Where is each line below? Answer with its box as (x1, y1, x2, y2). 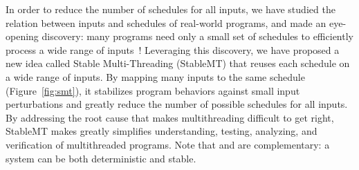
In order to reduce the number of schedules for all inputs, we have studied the (6, 2, 335, 16)
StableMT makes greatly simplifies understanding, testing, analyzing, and (6, 124, 317, 138)
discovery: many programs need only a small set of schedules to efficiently (42, 29, 353, 44)
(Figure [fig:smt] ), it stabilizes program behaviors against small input (6, 83, 300, 97)
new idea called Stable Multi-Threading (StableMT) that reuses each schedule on (6, 56, 350, 70)
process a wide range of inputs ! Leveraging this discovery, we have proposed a (6, 42, 340, 57)
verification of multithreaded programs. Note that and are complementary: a (6, 137, 330, 151)
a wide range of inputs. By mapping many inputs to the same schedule (6, 69, 305, 84)
